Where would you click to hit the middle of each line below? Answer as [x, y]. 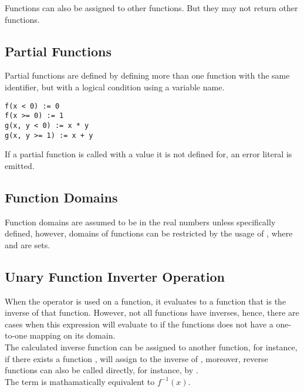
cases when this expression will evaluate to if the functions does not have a [139, 324]
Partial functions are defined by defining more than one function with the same [147, 75]
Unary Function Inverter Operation [115, 276]
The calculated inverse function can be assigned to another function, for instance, [151, 347]
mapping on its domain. [72, 335]
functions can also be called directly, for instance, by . [102, 370]
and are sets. [28, 244]
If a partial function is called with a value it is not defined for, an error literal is [148, 154]
